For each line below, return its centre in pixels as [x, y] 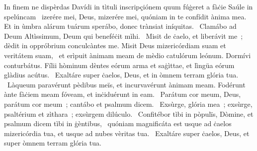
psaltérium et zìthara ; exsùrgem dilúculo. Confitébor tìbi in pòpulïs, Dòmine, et [129, 113]
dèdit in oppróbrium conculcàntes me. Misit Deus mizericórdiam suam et [115, 45]
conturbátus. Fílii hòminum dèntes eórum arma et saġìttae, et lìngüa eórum [119, 65]
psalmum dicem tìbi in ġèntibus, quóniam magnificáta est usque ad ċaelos [118, 123]
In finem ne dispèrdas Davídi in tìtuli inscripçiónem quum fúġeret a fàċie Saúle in [128, 6]
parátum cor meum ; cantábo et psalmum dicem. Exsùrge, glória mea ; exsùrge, [128, 104]
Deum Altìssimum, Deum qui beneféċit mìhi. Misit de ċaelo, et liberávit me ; [124, 36]
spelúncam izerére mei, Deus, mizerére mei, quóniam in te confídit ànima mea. [125, 16]
